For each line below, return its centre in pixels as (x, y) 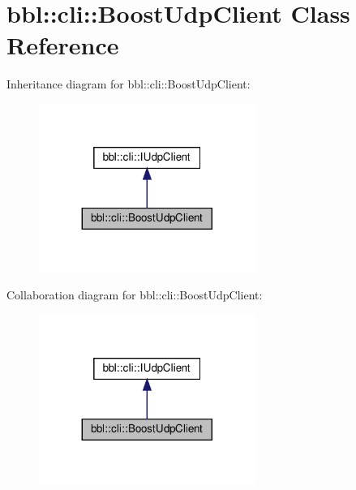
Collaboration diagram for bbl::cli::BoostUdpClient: (135, 295)
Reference (63, 45)
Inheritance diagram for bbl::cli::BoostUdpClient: (129, 84)
